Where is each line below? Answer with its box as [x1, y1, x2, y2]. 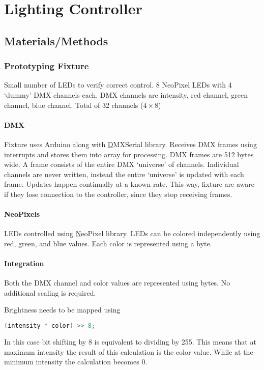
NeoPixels [4, 209, 40, 219]
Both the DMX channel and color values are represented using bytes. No [4, 277, 230, 288]
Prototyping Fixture [4, 60, 89, 72]
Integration [4, 258, 44, 269]
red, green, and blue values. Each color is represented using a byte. [4, 238, 212, 248]
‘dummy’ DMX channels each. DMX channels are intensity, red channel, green [4, 89, 248, 100]
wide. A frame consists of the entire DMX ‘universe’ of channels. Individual [4, 159, 239, 169]
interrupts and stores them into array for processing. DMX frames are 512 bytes [4, 149, 254, 159]
